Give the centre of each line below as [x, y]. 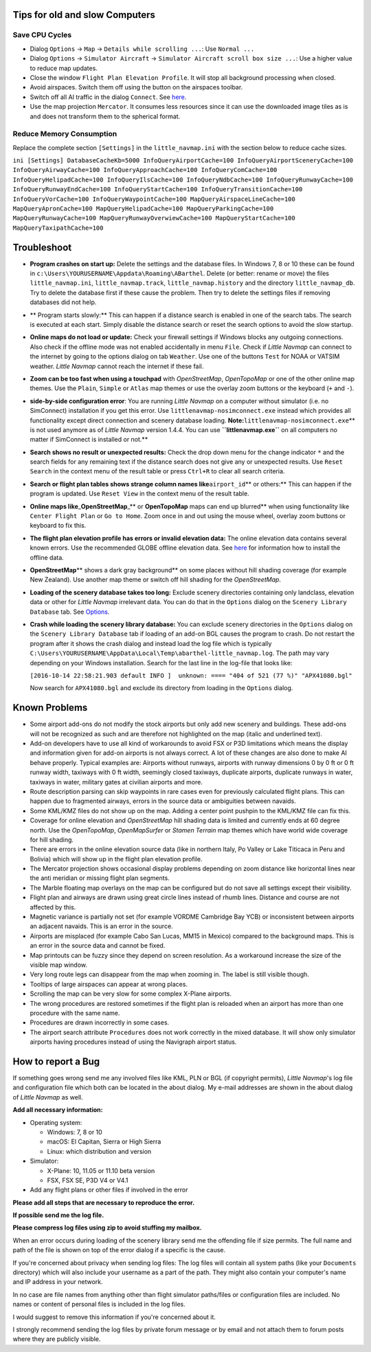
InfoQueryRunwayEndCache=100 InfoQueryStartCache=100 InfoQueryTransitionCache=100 [158, 190]
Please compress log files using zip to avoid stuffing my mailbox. [107, 1227]
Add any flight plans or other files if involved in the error [109, 1190]
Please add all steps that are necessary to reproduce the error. [104, 1202]
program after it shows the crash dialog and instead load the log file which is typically [151, 643]
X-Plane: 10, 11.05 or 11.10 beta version [101, 1170]
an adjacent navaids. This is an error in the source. [101, 926]
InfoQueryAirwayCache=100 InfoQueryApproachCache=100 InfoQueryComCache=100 [145, 170]
